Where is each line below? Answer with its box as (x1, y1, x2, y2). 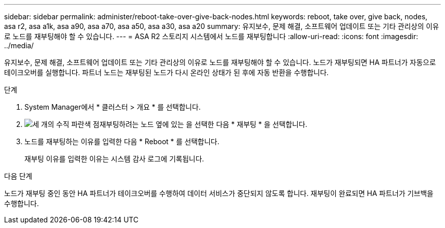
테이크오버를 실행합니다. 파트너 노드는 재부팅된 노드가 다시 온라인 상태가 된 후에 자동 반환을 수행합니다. (4, 68, 329, 77)
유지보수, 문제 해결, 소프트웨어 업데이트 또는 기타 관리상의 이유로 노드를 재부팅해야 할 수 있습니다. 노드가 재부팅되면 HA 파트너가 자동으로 (4, 58, 436, 67)
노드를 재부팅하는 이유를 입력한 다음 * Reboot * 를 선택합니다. (24, 137, 219, 146)
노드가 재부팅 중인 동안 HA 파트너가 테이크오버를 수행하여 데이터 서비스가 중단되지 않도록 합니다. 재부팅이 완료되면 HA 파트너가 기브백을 (4, 189, 434, 198)
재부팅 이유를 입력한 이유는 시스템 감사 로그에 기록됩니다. (24, 154, 204, 163)
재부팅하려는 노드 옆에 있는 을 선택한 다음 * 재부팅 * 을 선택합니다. (99, 120, 307, 128)
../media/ (4, 41, 34, 50)
